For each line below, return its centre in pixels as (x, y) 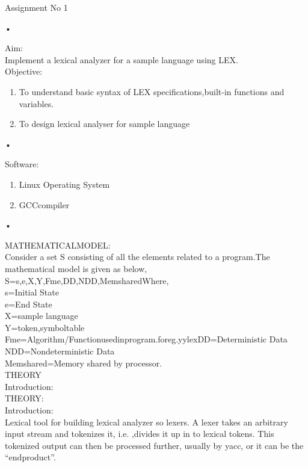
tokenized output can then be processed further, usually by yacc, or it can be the (154, 445)
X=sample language (42, 316)
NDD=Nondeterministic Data (60, 351)
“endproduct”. (30, 457)
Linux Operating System (64, 184)
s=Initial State (32, 292)
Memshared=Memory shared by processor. (84, 363)
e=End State (29, 304)
